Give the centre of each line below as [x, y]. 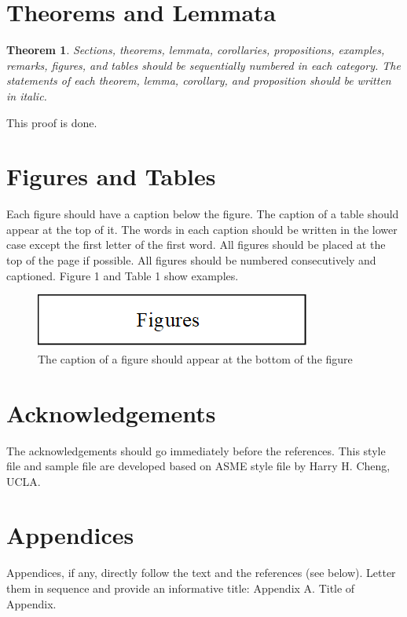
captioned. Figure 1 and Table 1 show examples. [123, 275]
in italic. [27, 95]
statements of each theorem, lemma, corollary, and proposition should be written [199, 80]
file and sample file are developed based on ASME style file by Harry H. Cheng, [198, 466]
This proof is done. [52, 122]
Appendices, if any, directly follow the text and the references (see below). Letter [201, 573]
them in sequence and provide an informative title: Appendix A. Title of [181, 588]
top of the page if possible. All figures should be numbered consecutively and [191, 260]
